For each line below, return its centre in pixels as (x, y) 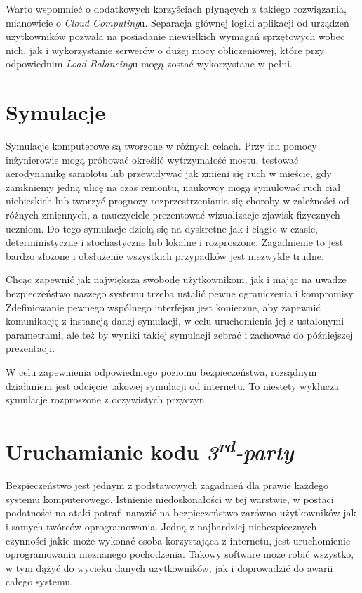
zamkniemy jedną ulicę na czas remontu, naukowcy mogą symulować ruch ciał (173, 187)
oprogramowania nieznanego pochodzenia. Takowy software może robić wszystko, (180, 554)
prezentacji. (31, 348)
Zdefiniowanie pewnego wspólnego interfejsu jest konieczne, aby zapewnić (163, 307)
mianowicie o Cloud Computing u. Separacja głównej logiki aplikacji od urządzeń (177, 22)
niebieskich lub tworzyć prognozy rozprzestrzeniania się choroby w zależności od (177, 201)
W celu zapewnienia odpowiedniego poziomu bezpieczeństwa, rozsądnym (161, 372)
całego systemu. (39, 581)
